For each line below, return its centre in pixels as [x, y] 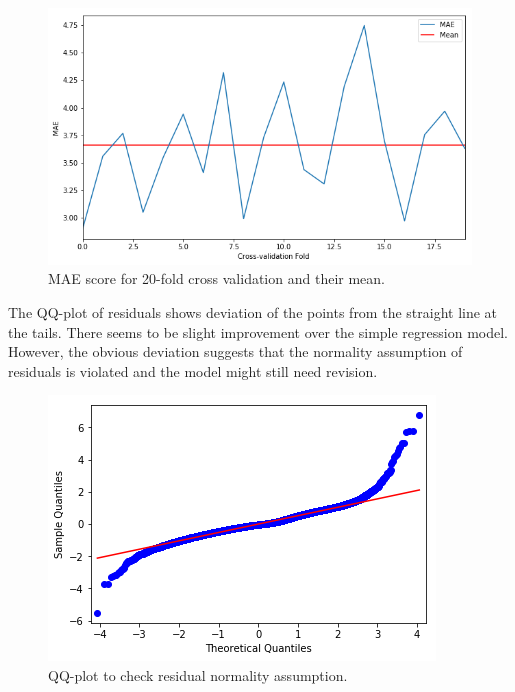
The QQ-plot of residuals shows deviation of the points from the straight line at [253, 312]
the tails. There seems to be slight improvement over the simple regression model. [258, 331]
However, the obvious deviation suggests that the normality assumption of [235, 351]
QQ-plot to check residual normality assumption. [198, 675]
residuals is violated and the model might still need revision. [193, 370]
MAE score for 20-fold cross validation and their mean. [216, 278]
